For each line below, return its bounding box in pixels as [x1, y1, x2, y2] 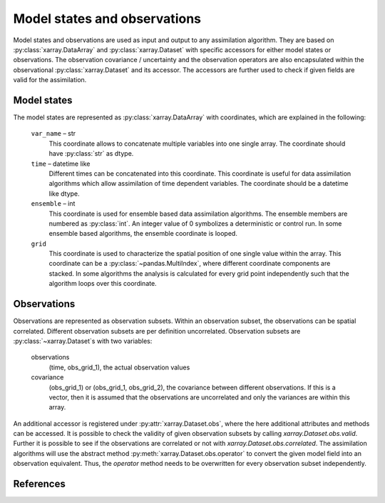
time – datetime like [31, 159, 91, 168]
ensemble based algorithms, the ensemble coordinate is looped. [48, 229, 238, 238]
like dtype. [48, 189, 80, 198]
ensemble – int [31, 199, 76, 208]
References [13, 478, 66, 490]
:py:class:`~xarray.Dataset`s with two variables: [13, 337, 153, 345]
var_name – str [31, 129, 76, 138]
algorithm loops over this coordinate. [48, 279, 157, 288]
